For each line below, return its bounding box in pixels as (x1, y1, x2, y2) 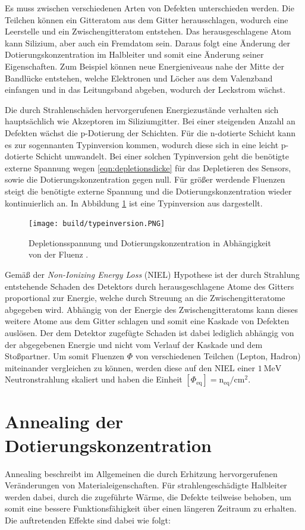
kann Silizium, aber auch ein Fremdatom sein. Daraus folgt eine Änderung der (5, 36, 290, 49)
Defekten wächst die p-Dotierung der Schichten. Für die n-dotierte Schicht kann (5, 126, 295, 139)
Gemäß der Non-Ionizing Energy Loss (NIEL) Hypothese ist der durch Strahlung (5, 268, 300, 280)
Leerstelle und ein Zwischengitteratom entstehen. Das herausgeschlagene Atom (5, 25, 291, 37)
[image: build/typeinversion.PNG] (29, 219, 165, 228)
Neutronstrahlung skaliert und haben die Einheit (5, 373, 183, 385)
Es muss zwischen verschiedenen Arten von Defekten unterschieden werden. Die (5, 2, 294, 14)
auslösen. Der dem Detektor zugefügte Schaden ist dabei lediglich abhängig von (5, 326, 294, 338)
